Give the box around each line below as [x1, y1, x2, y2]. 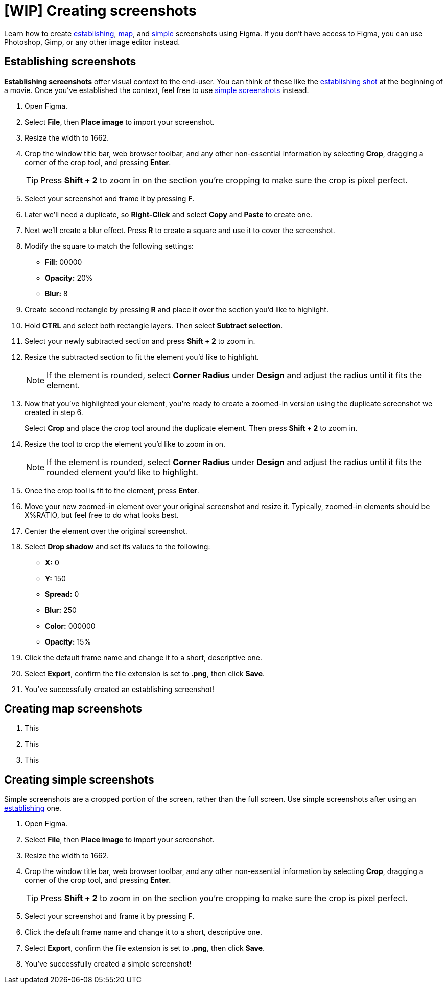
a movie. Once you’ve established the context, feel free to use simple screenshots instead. [4, 85, 309, 95]
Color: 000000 [45, 621, 96, 630]
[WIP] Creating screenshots [4, 2, 197, 19]
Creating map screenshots [4, 702, 143, 716]
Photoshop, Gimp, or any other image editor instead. [4, 37, 180, 47]
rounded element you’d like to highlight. [46, 467, 198, 477]
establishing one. [4, 803, 62, 813]
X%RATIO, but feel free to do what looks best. [25, 510, 179, 519]
